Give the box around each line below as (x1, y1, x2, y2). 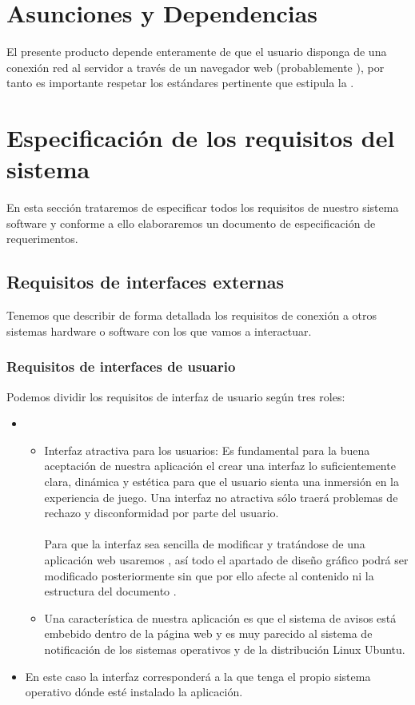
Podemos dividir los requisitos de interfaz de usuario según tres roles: (6, 388, 345, 404)
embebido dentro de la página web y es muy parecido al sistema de (44, 625, 373, 642)
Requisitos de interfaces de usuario (6, 356, 236, 376)
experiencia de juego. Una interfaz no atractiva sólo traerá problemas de (44, 488, 398, 505)
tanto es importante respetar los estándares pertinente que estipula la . (6, 74, 354, 91)
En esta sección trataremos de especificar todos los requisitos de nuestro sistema (6, 199, 399, 216)
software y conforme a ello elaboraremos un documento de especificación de (6, 214, 376, 231)
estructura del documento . (44, 583, 177, 599)
